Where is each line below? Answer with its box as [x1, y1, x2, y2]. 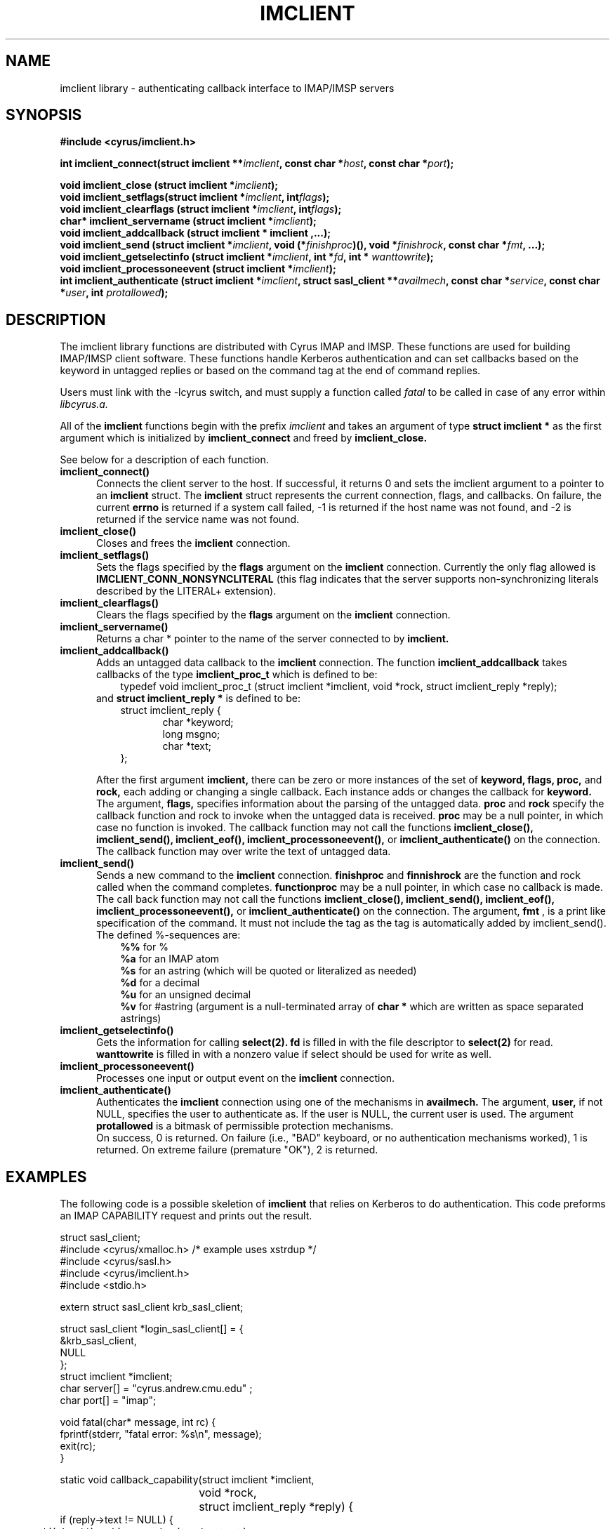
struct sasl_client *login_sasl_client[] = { [60, 1323, 244, 1335]
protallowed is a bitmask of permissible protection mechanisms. [96, 1120, 394, 1132]
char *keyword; [162, 716, 234, 729]
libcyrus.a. [60, 398, 108, 411]
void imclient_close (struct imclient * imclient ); [60, 179, 278, 192]
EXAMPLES [6, 1167, 87, 1186]
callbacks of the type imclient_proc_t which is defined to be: [96, 668, 378, 681]
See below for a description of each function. [60, 454, 269, 466]
